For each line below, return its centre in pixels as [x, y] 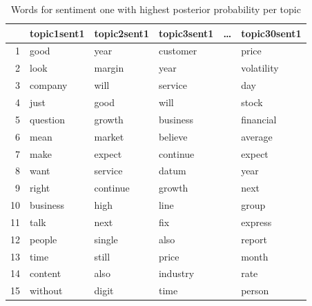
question [48, 119]
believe [173, 136]
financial [259, 119]
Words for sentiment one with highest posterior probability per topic [156, 9]
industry [176, 273]
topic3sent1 [186, 33]
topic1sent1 [57, 33]
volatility [260, 68]
